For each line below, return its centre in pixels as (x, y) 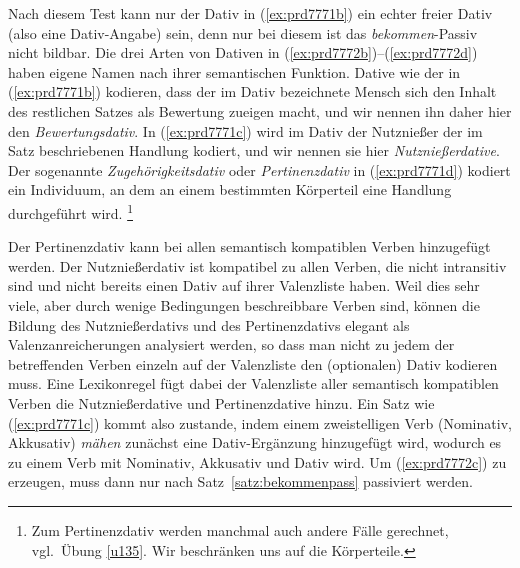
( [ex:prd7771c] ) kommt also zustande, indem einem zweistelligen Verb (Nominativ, (260, 422)
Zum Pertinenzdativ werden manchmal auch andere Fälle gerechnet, (240, 529)
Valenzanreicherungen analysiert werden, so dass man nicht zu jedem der (231, 344)
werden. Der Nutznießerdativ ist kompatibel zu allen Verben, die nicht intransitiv (257, 265)
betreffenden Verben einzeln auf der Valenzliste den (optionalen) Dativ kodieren (253, 363)
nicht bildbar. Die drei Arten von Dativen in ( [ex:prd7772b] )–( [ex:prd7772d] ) (243, 52)
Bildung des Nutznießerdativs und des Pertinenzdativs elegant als (209, 324)
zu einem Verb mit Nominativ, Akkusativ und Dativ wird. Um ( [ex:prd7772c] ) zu (257, 461)
